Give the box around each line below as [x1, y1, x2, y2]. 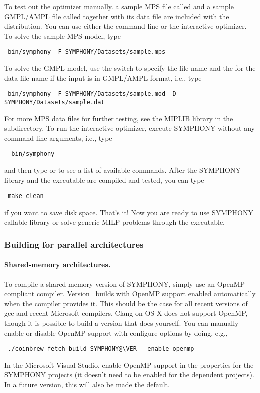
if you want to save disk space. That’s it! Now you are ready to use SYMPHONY [4, 207, 254, 217]
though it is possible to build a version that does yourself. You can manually [4, 318, 239, 328]
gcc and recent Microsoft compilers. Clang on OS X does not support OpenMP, [4, 308, 248, 318]
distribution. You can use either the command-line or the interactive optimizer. [4, 21, 247, 31]
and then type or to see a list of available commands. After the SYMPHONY [4, 164, 241, 175]
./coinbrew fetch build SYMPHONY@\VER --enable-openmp [8, 345, 194, 353]
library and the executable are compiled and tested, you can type [4, 174, 204, 185]
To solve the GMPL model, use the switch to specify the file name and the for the [4, 63, 256, 73]
